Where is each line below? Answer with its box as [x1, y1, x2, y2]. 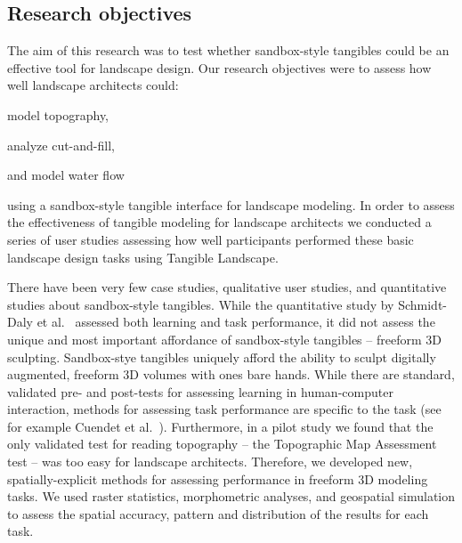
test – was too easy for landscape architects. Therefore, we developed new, [7, 452, 413, 471]
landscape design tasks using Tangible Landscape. [7, 247, 279, 266]
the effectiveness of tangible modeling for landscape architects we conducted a [7, 213, 432, 231]
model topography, [7, 105, 109, 124]
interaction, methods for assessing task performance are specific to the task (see [7, 400, 442, 418]
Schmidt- [398, 295, 448, 313]
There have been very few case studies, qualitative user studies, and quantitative [7, 278, 447, 296]
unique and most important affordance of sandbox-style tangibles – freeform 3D [7, 329, 442, 348]
